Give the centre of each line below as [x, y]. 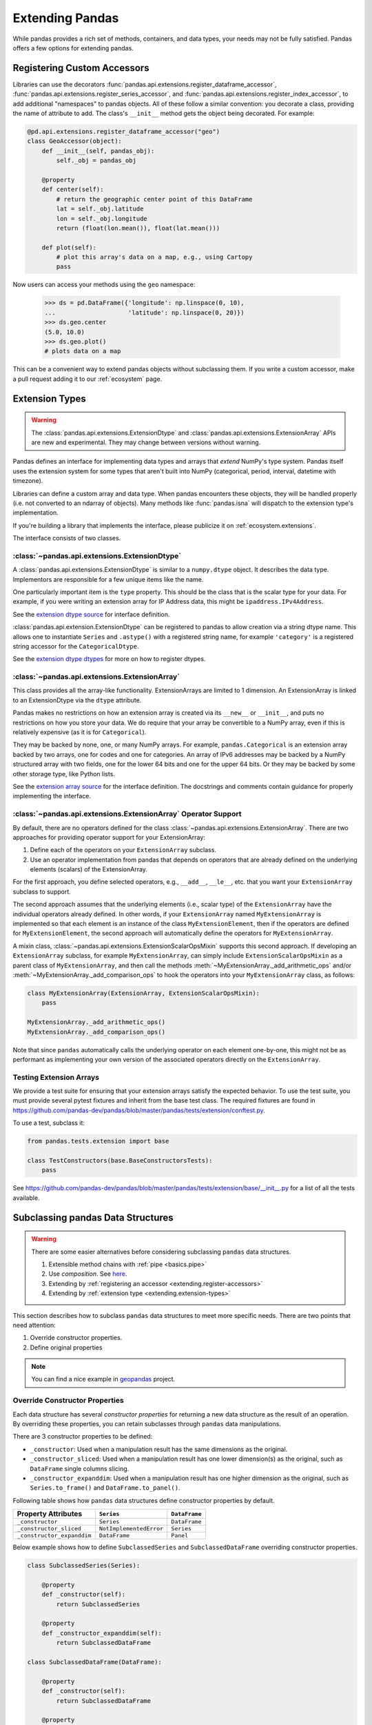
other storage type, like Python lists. [64, 773]
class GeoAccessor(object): [74, 141]
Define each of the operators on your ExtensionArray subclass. [123, 850]
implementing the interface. [52, 796]
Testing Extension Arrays [56, 1077]
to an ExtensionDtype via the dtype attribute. [77, 700]
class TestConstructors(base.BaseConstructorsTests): [120, 1160]
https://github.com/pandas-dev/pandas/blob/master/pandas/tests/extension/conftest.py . [139, 1110]
